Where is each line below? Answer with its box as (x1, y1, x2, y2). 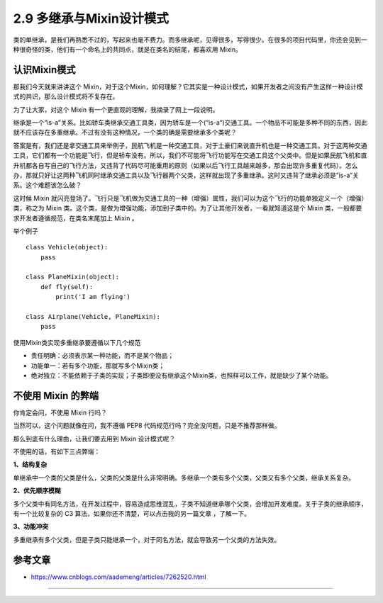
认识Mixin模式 (13, 64, 76, 76)
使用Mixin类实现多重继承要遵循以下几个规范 (13, 338, 141, 346)
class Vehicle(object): (26, 243, 109, 252)
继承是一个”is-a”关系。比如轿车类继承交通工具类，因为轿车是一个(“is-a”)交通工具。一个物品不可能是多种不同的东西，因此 (13, 118, 368, 127)
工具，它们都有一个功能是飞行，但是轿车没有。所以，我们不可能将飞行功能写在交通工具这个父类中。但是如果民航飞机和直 (13, 151, 367, 159)
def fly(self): (40, 283, 94, 291)
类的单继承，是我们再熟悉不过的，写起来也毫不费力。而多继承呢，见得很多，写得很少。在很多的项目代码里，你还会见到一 (13, 35, 367, 44)
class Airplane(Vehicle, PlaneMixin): (26, 312, 161, 321)
